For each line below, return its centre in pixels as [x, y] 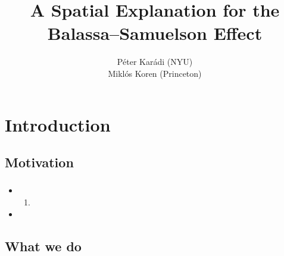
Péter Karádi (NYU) [155, 62]
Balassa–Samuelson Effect [155, 33]
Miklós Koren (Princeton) [155, 73]
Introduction [58, 124]
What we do [43, 246]
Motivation [39, 162]
